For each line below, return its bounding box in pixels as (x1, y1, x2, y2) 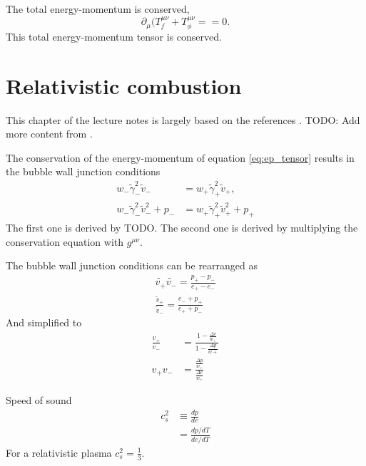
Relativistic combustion (6, 71, 242, 100)
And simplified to (6, 314, 82, 329)
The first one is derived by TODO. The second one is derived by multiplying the (6, 220, 358, 235)
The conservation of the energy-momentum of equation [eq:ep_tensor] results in (6, 150, 355, 165)
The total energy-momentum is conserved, (6, 1, 190, 16)
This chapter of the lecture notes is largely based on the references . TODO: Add (6, 112, 360, 127)
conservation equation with (6, 234, 124, 249)
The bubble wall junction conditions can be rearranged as (6, 258, 258, 273)
